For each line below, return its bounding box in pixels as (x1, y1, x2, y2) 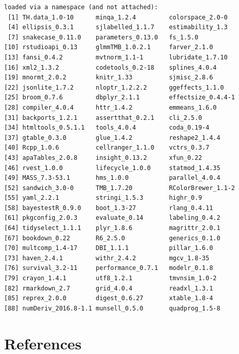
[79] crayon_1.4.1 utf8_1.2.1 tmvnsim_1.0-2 (4, 275, 217, 282)
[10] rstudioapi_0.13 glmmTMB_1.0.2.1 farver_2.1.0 (4, 44, 213, 51)
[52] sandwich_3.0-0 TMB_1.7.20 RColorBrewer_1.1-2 (4, 184, 235, 192)
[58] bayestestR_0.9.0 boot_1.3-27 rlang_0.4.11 (4, 204, 213, 212)
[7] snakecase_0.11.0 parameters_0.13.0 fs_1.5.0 (8, 33, 199, 41)
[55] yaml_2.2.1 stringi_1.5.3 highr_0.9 (4, 194, 202, 202)
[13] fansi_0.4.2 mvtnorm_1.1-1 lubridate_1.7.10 (4, 53, 228, 61)
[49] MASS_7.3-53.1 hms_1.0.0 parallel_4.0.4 (4, 174, 221, 182)
